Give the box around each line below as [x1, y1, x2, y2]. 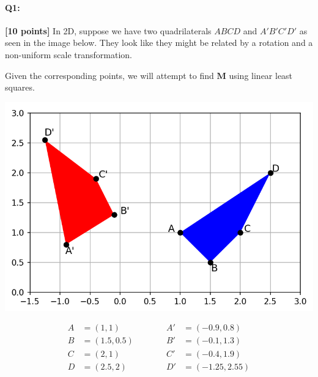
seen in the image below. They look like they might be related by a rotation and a [5, 36, 313, 49]
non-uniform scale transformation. [5, 48, 132, 61]
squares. [5, 81, 35, 94]
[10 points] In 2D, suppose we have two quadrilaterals [5, 24, 212, 37]
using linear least [229, 69, 293, 81]
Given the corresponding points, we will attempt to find [5, 69, 214, 81]
